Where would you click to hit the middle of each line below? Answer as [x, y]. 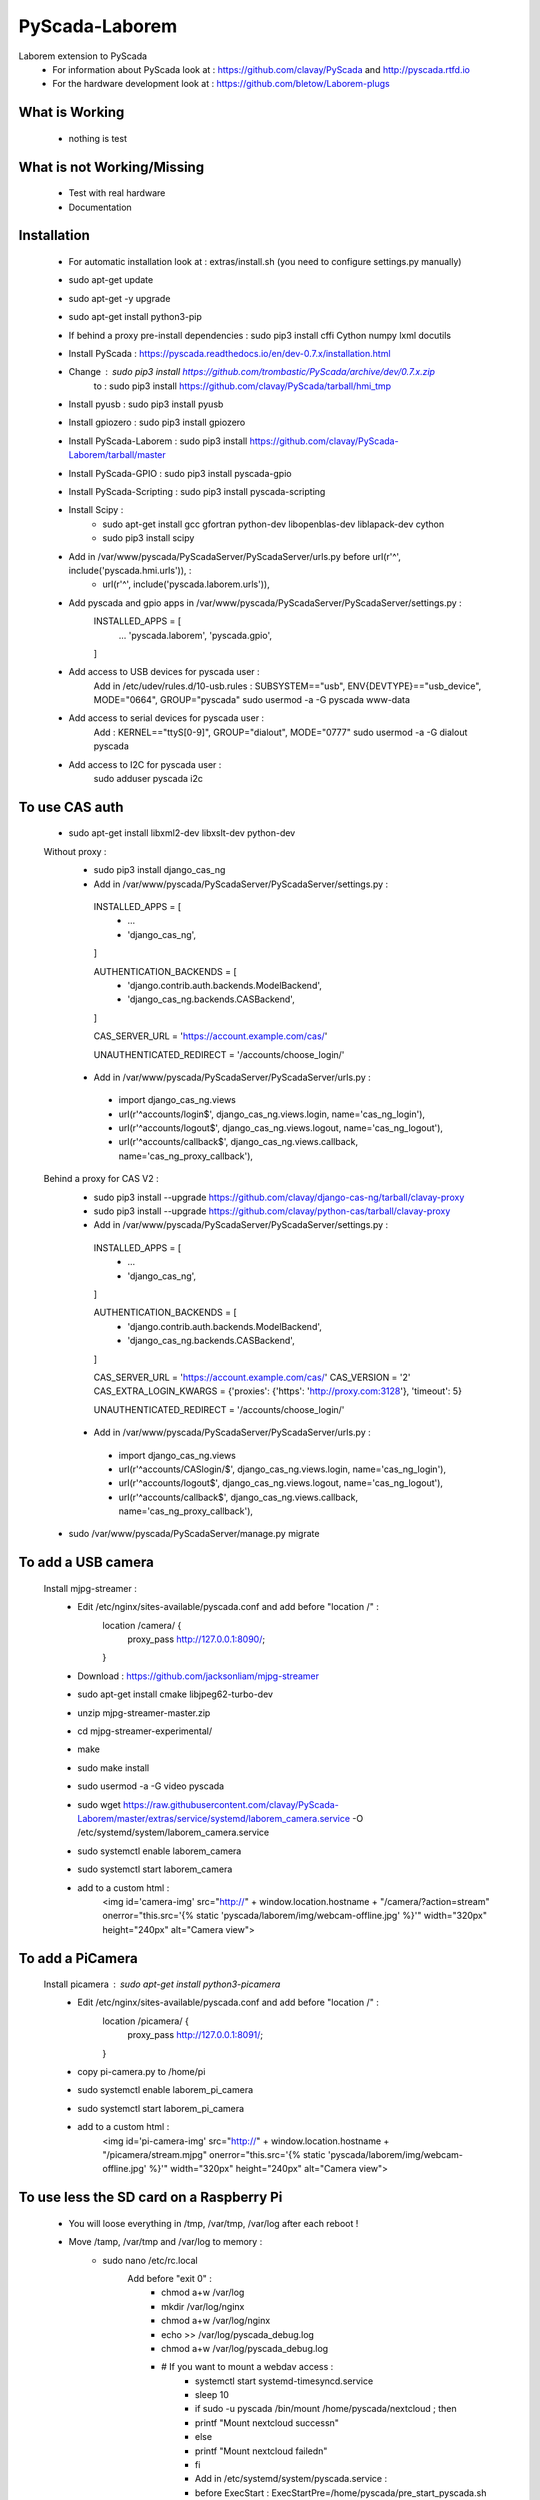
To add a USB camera [86, 1562]
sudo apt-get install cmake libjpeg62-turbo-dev [175, 1694]
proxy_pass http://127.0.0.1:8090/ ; [196, 1639]
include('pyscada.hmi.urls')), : [130, 570]
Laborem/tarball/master [117, 455]
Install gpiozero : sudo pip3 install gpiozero [157, 422]
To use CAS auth [71, 806]
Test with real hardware [117, 193]
